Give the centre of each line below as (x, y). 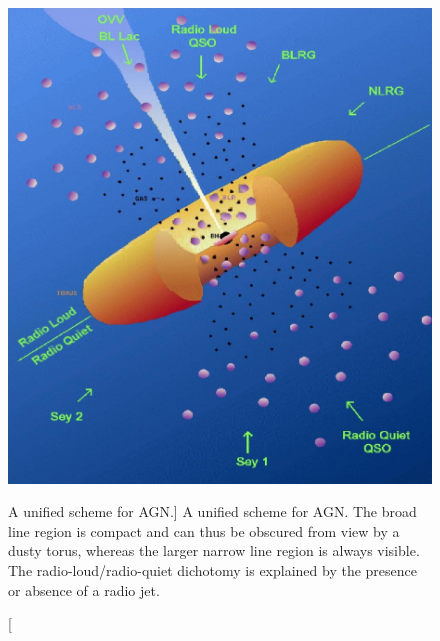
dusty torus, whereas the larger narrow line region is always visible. (214, 550)
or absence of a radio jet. (84, 589)
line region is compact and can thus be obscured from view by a (204, 530)
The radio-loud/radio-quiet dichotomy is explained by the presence (213, 569)
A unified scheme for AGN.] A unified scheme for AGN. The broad (212, 511)
